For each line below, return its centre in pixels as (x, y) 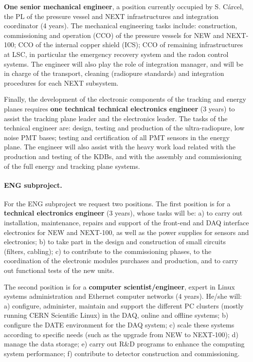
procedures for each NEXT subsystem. (61, 82)
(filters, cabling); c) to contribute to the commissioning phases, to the (108, 251)
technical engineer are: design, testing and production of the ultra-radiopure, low (124, 128)
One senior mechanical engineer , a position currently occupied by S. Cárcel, (124, 6)
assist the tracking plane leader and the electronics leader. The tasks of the (116, 118)
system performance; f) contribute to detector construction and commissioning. (122, 353)
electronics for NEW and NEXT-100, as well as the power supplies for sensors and (126, 232)
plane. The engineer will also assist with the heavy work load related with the (120, 147)
